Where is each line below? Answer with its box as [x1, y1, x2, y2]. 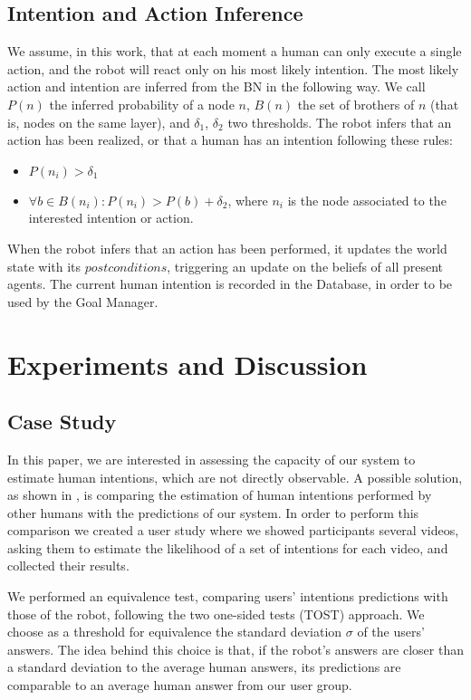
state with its [7, 256, 82, 275]
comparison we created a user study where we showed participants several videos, [7, 521, 459, 540]
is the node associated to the [287, 190, 447, 209]
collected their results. [7, 556, 130, 575]
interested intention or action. [28, 208, 194, 227]
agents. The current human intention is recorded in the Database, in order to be [7, 274, 453, 293]
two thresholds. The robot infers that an [227, 112, 452, 131]
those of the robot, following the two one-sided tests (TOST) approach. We [7, 604, 425, 623]
